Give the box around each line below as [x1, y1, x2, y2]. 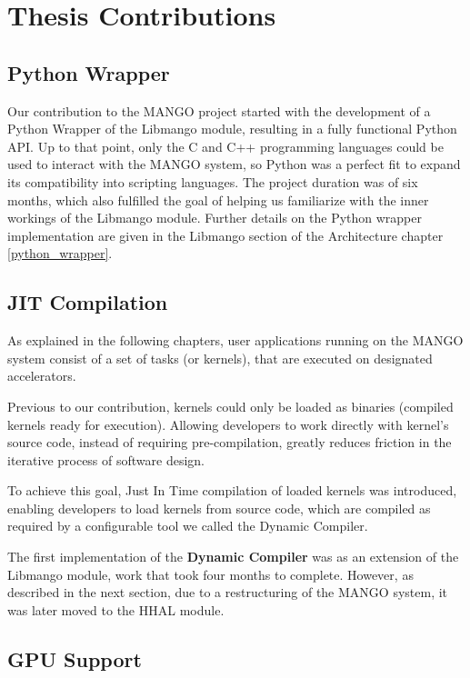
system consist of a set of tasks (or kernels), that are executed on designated [7, 348, 433, 367]
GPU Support [7, 644, 142, 673]
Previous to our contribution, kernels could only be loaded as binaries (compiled [7, 396, 454, 415]
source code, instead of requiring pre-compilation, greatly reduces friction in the [7, 433, 452, 452]
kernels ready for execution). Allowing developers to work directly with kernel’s [7, 414, 449, 434]
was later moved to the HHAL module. [7, 600, 225, 619]
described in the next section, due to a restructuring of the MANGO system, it [7, 583, 448, 602]
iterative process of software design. [7, 450, 205, 469]
